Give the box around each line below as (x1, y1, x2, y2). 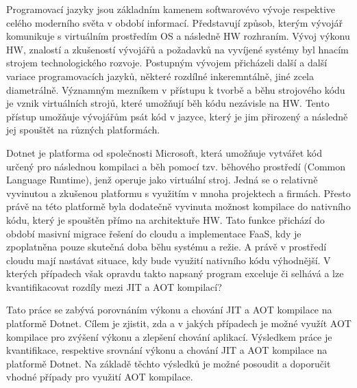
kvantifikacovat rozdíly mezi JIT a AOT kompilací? (6, 279, 222, 294)
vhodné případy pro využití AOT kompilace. (6, 370, 193, 384)
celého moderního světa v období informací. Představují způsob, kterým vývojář (6, 15, 343, 29)
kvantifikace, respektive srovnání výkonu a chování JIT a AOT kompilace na (6, 343, 328, 357)
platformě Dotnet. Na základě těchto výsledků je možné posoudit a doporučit (6, 356, 331, 370)
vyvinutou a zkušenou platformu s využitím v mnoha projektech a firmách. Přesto (6, 185, 351, 200)
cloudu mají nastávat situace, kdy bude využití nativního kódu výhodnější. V (6, 253, 331, 267)
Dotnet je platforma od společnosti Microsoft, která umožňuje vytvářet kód (6, 145, 323, 159)
